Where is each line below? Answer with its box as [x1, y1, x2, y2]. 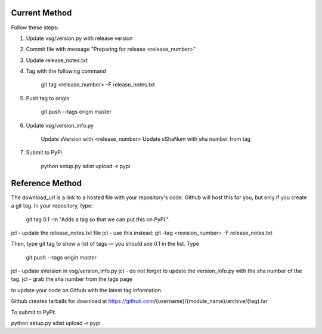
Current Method [11, 8, 72, 18]
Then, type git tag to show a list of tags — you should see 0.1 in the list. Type [11, 240, 200, 248]
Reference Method [11, 178, 82, 188]
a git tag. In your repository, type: [11, 202, 93, 209]
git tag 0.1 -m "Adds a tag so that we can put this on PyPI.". [26, 215, 170, 223]
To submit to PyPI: [11, 308, 56, 316]
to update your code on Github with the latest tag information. [11, 286, 163, 293]
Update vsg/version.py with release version [26, 35, 133, 42]
